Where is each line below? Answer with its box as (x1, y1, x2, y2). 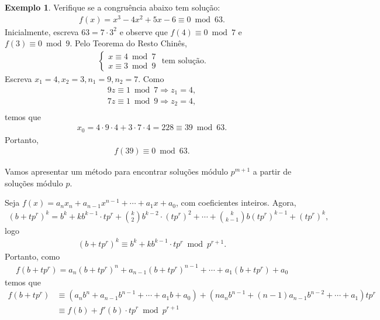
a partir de (253, 165, 292, 178)
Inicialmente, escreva (5, 25, 79, 38)
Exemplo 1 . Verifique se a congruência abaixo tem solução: (5, 1, 220, 13)
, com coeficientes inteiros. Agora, (176, 196, 296, 209)
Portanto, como (5, 250, 60, 262)
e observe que (119, 25, 168, 38)
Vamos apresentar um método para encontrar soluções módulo (5, 165, 228, 178)
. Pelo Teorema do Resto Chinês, (70, 37, 187, 49)
